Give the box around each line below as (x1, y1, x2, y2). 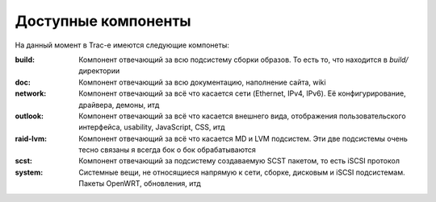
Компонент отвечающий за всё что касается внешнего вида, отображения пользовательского (78, 111, 407, 121)
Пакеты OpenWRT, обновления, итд (78, 179, 201, 188)
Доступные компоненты (15, 12, 191, 30)
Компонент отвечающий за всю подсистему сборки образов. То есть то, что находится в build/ (78, 55, 409, 64)
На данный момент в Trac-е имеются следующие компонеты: (15, 40, 229, 50)
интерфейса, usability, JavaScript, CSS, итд (78, 122, 225, 132)
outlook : (15, 111, 44, 121)
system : (15, 167, 44, 177)
